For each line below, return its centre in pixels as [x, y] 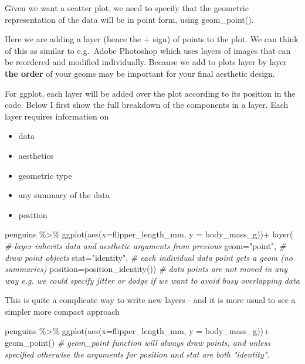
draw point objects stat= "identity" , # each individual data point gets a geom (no [149, 257]
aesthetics [36, 155]
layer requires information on [57, 116]
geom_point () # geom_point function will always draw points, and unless [138, 343]
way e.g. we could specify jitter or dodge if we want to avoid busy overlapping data [152, 280]
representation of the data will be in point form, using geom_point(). [129, 19]
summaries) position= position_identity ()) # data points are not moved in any [146, 269]
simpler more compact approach [62, 311]
